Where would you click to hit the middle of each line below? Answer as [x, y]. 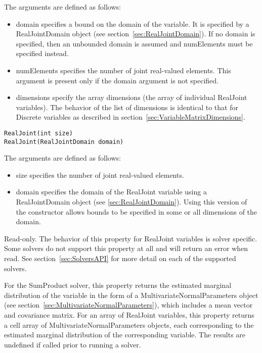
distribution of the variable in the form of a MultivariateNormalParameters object [131, 295]
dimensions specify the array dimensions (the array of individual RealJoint [132, 97]
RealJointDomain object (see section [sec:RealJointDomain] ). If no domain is [136, 34]
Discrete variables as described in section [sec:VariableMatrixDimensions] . [130, 117]
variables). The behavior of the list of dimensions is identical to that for [127, 107]
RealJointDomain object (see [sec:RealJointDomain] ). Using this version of [132, 202]
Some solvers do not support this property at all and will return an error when [126, 248]
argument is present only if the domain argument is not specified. [117, 80]
